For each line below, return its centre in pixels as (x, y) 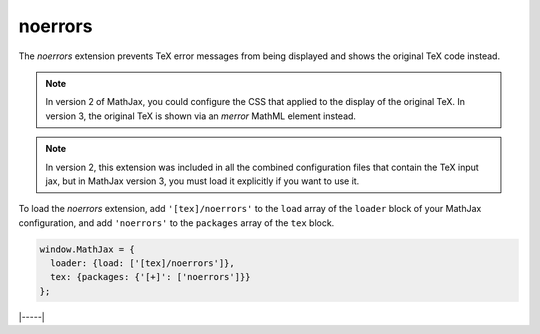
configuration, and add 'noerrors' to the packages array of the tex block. (176, 222)
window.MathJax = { (87, 249)
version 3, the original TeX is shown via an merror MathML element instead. (201, 116)
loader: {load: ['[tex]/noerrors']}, (142, 263)
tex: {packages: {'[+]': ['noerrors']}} (150, 277)
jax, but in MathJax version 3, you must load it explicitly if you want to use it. (202, 181)
